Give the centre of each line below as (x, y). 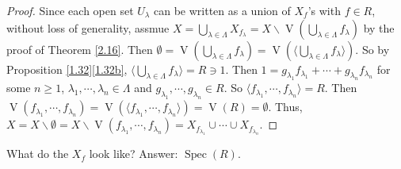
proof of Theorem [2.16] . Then (80, 49)
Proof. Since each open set (70, 10)
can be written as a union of (222, 10)
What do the (38, 154)
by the (379, 27)
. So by (372, 49)
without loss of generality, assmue (88, 27)
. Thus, (285, 107)
